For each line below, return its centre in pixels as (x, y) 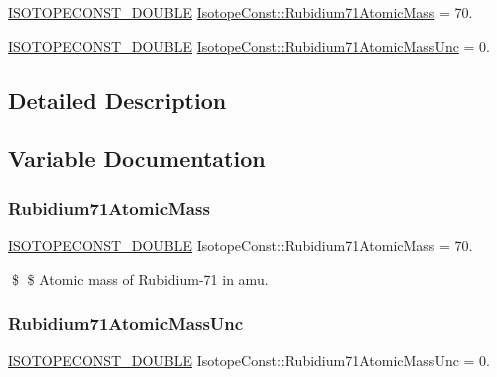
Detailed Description (117, 99)
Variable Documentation (137, 158)
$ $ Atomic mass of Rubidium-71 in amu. (140, 278)
